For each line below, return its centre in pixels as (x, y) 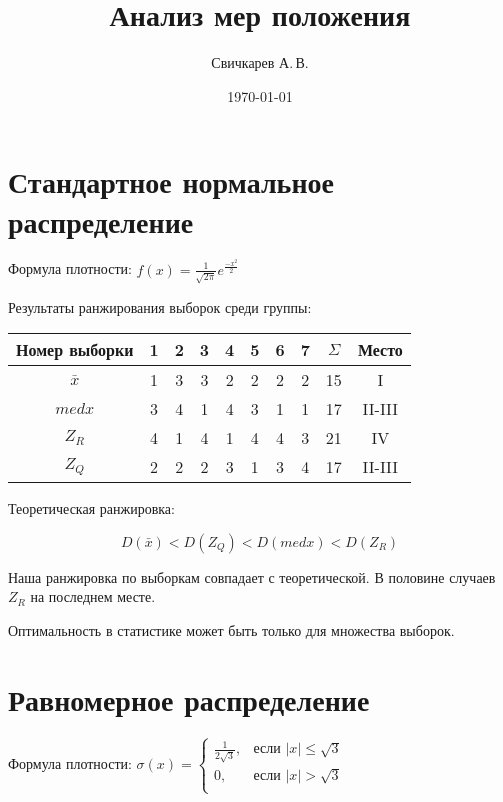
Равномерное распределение (189, 698)
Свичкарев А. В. (260, 62)
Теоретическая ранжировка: (91, 508)
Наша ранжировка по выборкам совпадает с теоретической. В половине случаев (252, 576)
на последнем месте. (93, 596)
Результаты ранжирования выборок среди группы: (160, 306)
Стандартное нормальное (171, 181)
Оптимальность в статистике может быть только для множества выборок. (231, 629)
